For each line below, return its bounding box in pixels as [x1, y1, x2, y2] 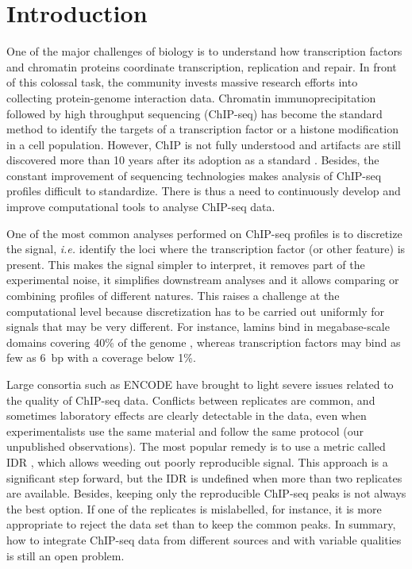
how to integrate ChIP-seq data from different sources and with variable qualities [6, 531, 402, 548]
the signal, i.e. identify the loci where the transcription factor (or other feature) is [6, 240, 406, 257]
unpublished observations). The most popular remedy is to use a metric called [6, 438, 386, 455]
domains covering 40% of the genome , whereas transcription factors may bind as [6, 333, 401, 350]
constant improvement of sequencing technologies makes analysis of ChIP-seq [6, 167, 382, 183]
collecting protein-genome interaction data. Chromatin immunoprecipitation [6, 89, 376, 106]
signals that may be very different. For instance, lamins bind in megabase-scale [6, 318, 390, 335]
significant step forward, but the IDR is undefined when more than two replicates [6, 469, 402, 486]
